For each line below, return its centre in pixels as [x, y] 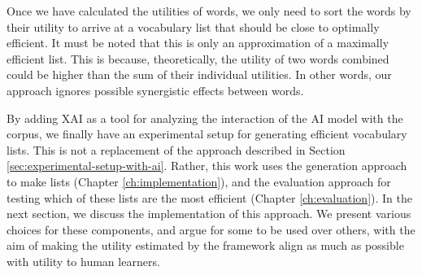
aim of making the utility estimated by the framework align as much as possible [205, 245]
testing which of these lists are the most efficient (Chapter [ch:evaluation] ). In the [209, 197]
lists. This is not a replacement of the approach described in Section [176, 149]
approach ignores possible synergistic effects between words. [155, 90]
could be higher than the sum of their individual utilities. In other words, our [199, 74]
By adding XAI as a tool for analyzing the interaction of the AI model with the [205, 118]
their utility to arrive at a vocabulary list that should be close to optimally [193, 26]
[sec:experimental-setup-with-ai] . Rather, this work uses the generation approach [207, 166]
